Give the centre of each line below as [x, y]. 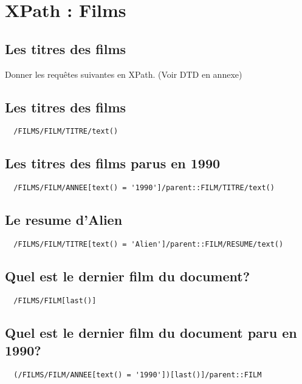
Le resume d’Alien [64, 220]
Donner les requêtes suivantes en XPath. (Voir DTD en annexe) [124, 74]
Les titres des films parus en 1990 [113, 163]
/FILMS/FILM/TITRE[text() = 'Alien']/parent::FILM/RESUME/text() [149, 245]
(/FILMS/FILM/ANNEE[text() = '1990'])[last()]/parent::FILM [138, 375]
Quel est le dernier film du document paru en [151, 332]
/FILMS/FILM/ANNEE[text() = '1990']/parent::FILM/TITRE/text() [144, 188]
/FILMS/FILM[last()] [55, 300]
